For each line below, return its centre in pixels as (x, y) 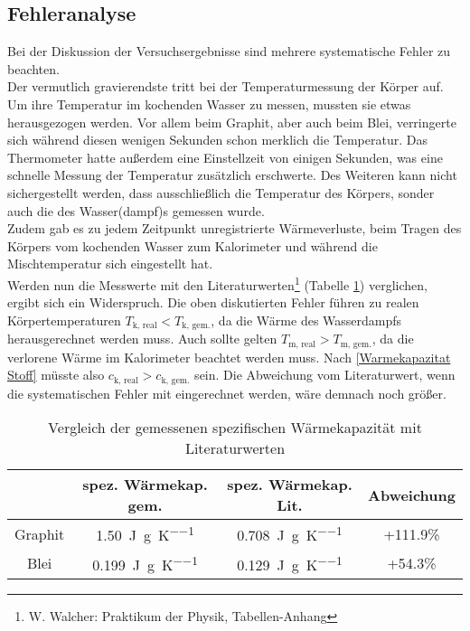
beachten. (33, 68)
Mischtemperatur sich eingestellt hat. (110, 264)
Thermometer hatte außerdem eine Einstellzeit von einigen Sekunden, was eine (225, 157)
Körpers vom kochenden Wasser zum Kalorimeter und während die (193, 245)
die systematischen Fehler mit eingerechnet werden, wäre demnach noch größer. (227, 393)
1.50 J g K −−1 (145, 534)
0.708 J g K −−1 (290, 534)
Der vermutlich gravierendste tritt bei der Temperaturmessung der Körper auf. (226, 86)
